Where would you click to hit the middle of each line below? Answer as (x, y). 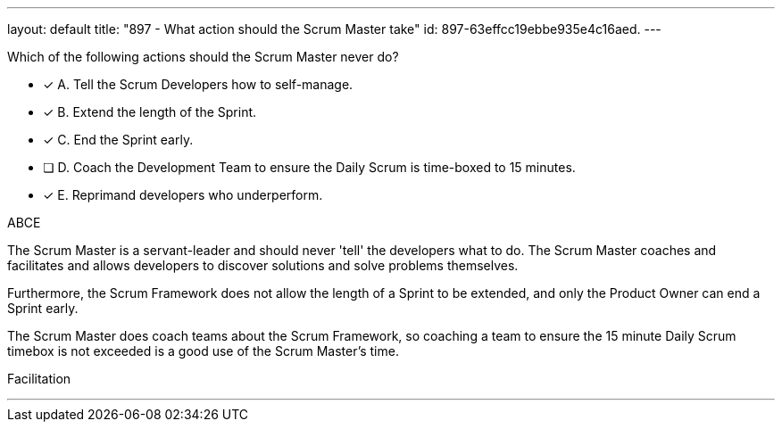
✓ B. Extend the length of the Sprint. (150, 112)
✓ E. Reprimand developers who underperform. (183, 195)
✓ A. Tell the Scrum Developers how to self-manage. (198, 84)
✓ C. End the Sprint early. (118, 140)
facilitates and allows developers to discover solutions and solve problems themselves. (263, 265)
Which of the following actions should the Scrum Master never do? (203, 57)
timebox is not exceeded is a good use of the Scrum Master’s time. (203, 351)
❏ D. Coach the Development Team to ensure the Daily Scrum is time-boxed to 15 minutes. (309, 167)
